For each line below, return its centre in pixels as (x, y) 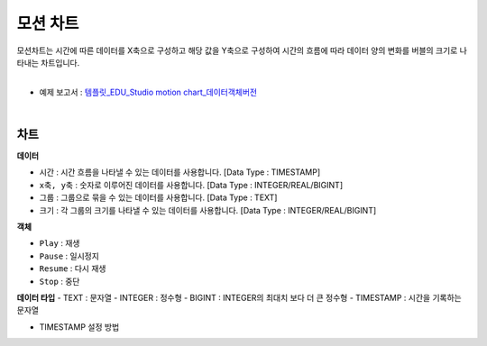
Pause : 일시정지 (69, 256)
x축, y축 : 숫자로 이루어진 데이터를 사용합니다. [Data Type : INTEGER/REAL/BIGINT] (191, 185)
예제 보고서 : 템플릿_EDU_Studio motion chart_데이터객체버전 (148, 92)
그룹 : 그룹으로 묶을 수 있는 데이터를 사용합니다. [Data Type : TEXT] (158, 197)
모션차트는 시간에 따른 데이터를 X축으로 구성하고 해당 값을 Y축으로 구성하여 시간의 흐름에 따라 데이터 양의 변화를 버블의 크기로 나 (242, 50)
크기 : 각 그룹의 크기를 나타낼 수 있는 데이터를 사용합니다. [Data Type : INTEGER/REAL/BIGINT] (208, 210)
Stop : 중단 (60, 281)
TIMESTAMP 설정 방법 (79, 327)
